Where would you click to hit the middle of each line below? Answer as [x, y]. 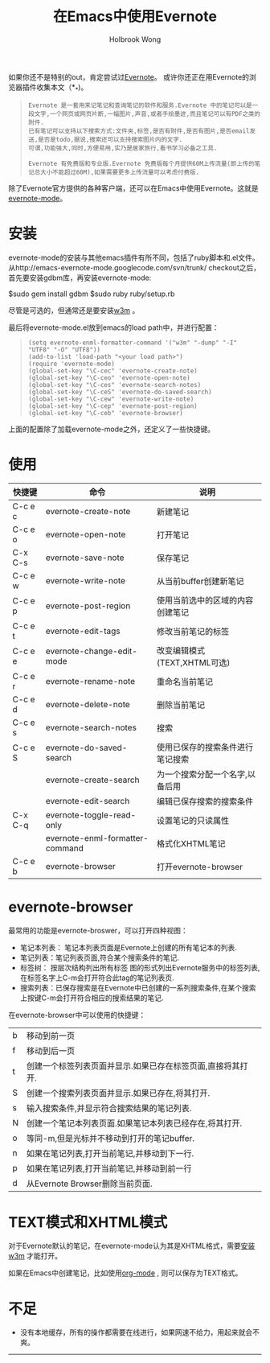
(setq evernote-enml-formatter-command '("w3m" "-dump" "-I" [133, 343]
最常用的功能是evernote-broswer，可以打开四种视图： [98, 930]
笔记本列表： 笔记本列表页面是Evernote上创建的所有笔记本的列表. [128, 947]
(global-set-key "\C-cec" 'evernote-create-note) [113, 371]
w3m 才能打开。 [35, 1256]
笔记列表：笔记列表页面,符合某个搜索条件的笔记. [99, 957]
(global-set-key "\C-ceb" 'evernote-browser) [105, 413]
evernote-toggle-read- [91, 815]
